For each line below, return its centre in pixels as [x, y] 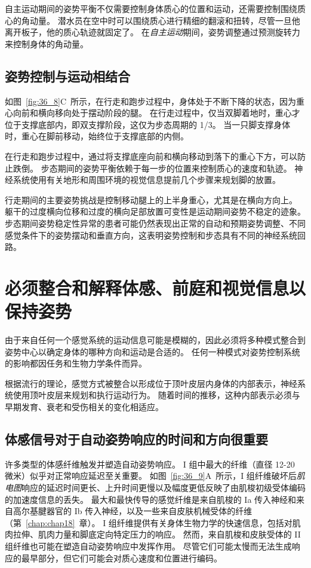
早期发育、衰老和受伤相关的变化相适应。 [84, 406]
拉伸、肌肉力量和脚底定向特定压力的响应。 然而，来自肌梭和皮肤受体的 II [157, 534]
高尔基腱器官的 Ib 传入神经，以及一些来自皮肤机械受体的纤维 [133, 511]
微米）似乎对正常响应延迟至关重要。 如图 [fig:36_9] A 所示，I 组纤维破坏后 [151, 476]
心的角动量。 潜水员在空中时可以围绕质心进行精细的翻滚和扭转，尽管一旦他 [153, 20]
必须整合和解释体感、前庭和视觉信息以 [155, 287]
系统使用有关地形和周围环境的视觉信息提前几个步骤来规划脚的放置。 [147, 180]
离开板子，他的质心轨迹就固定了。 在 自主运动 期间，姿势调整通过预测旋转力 [153, 32]
